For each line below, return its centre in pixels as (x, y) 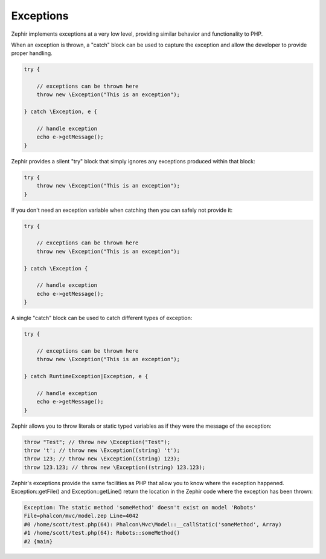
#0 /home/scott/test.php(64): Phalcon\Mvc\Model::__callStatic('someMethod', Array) (153, 524)
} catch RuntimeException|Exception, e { (86, 376)
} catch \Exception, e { (61, 112)
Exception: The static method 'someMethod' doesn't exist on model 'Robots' (140, 508)
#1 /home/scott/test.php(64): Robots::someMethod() (102, 533)
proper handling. (32, 53)
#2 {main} (38, 541)
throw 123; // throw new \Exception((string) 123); (102, 459)
